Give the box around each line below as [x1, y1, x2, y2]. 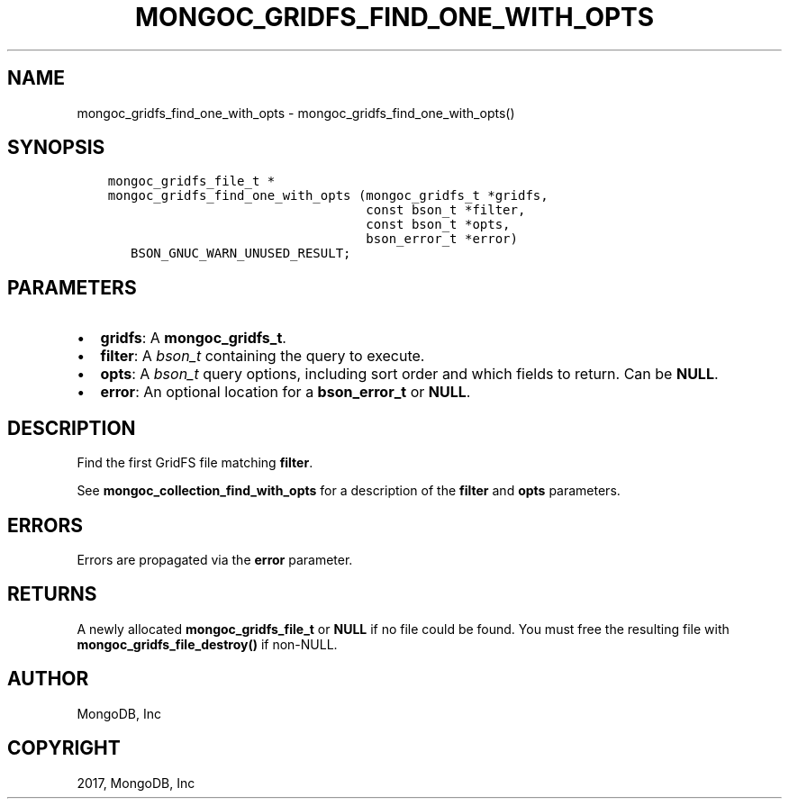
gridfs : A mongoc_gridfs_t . [100, 329, 286, 348]
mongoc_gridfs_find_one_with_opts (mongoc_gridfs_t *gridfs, [107, 188, 549, 204]
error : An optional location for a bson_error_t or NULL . [100, 383, 471, 402]
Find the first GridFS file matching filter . [77, 455, 313, 471]
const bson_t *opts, [366, 217, 511, 232]
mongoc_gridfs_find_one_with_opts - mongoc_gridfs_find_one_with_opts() [77, 104, 515, 121]
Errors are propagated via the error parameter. [77, 551, 353, 567]
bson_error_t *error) [366, 231, 518, 247]
